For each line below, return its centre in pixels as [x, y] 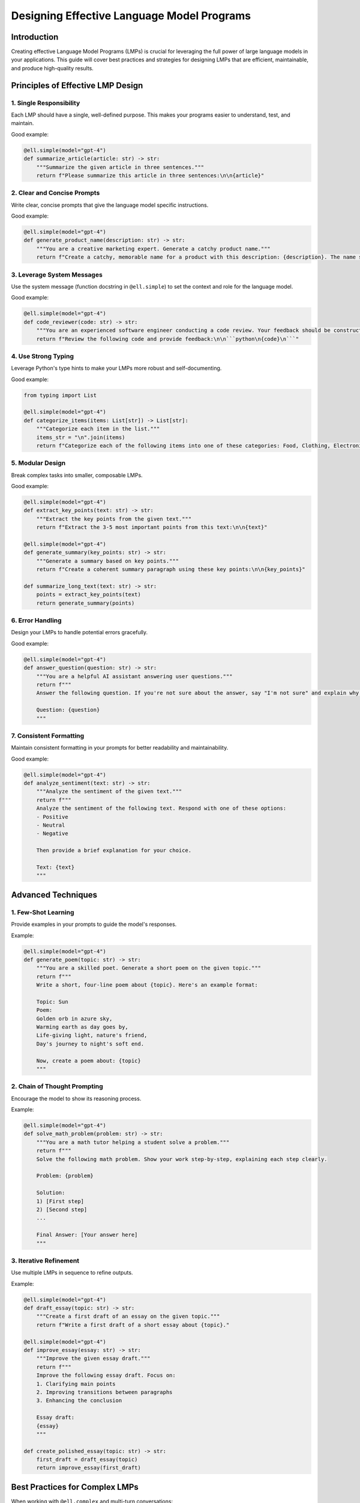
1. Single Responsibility [46, 103]
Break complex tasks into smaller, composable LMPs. [77, 475]
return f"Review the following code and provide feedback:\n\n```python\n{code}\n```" [168, 339]
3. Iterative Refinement [45, 1261]
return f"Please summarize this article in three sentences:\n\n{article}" [150, 175]
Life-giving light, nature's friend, [92, 1035]
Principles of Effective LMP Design [77, 85]
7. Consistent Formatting [48, 735]
